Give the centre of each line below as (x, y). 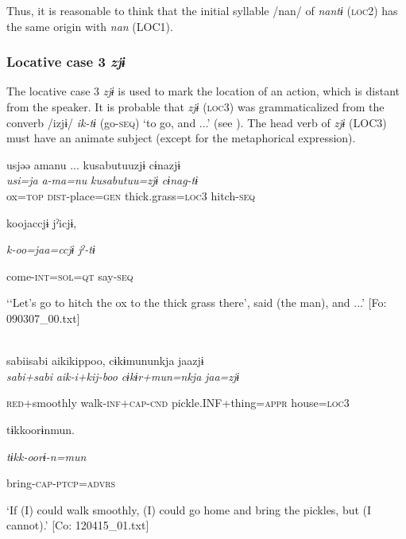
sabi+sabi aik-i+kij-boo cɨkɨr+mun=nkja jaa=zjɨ (123, 376)
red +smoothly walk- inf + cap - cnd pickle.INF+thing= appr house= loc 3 (178, 403)
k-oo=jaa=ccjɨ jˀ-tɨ (51, 249)
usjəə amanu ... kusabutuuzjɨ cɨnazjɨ (94, 164)
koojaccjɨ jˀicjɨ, (42, 222)
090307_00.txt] (43, 318)
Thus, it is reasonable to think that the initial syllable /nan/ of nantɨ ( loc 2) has (202, 10)
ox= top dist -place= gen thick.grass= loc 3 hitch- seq (131, 195)
